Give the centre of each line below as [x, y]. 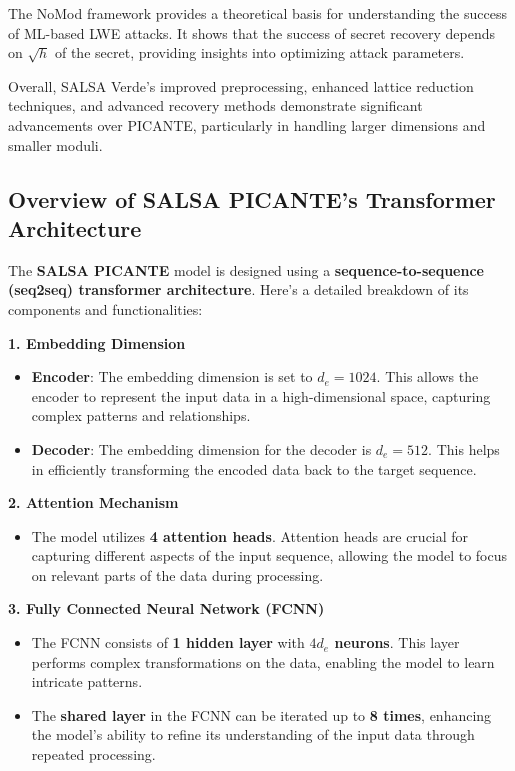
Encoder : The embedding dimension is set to [172, 376]
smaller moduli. [55, 144]
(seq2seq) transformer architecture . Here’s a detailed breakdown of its [238, 289]
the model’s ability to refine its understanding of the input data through [253, 734]
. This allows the [427, 376]
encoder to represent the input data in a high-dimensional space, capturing [261, 395]
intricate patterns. [87, 681]
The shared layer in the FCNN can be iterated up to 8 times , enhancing [261, 714]
